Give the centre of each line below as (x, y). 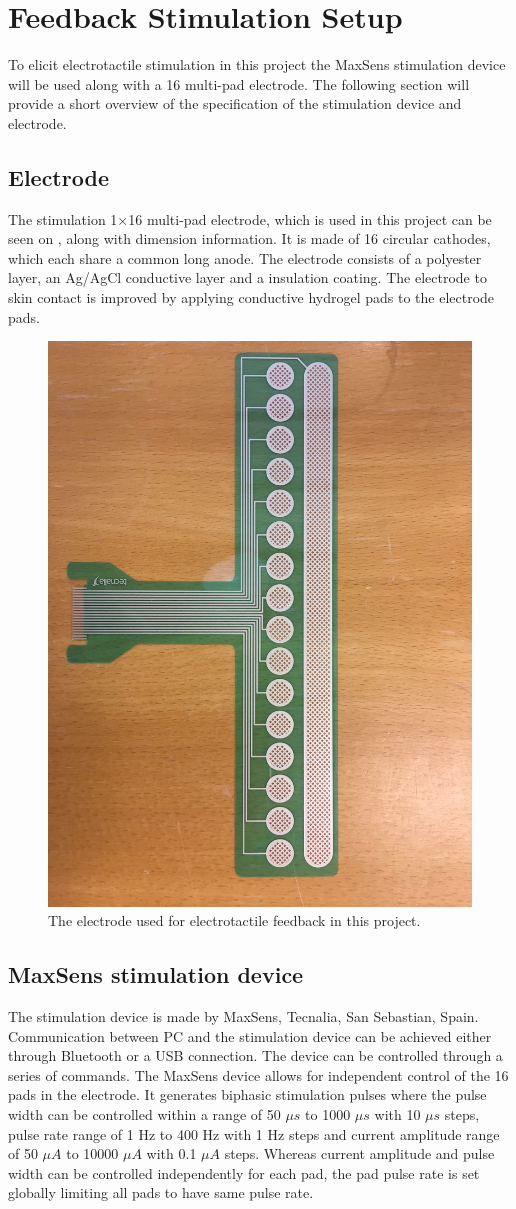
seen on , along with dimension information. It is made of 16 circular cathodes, (249, 238)
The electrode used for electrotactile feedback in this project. (234, 920)
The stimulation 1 (63, 218)
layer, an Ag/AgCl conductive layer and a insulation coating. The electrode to (247, 277)
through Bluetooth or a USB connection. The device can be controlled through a (255, 1055)
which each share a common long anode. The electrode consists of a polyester (245, 257)
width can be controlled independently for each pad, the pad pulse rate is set (244, 1172)
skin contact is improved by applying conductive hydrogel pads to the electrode (251, 297)
